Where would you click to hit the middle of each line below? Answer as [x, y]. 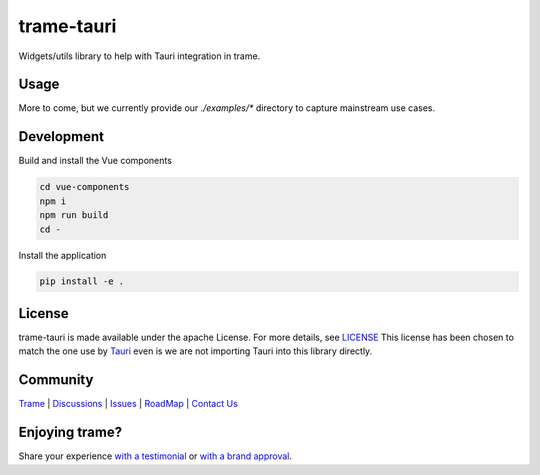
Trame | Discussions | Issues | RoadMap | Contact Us [128, 404]
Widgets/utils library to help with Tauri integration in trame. [139, 56]
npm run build [74, 215]
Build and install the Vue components [95, 161]
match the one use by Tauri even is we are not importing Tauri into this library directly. [195, 351]
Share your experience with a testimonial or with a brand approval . [155, 456]
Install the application [62, 255]
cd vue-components [84, 187]
